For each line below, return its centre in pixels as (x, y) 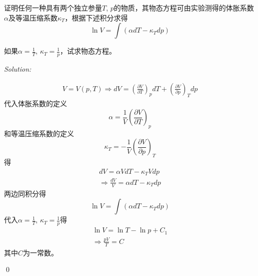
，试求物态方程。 (88, 51)
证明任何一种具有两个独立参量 (53, 8)
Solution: (18, 69)
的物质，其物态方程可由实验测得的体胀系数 (184, 8)
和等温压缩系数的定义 (39, 133)
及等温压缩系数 (33, 17)
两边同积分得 (25, 193)
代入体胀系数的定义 (35, 103)
